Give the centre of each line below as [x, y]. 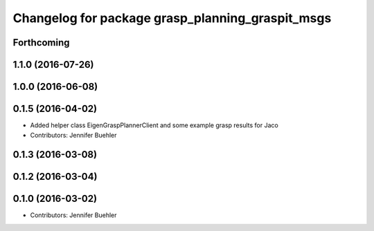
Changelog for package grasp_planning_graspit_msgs [172, 18]
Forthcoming [41, 43]
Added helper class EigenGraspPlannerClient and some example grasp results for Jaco [154, 125]
